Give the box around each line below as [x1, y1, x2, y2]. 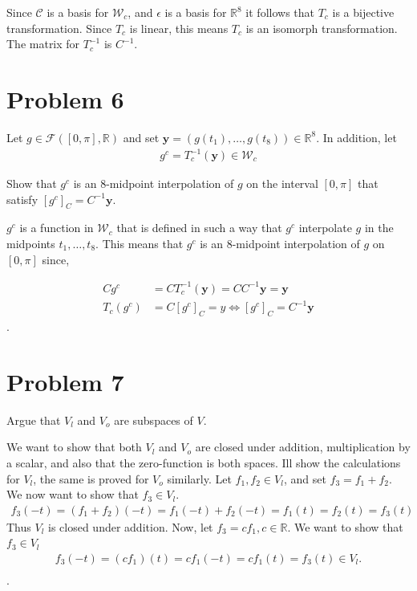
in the [364, 219, 394, 236]
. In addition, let [316, 128, 397, 145]
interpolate [298, 219, 352, 236]
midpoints [6, 235, 55, 252]
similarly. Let [167, 470, 232, 487]
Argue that [6, 411, 61, 428]
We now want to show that [6, 486, 139, 503]
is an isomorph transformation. [245, 19, 398, 36]
